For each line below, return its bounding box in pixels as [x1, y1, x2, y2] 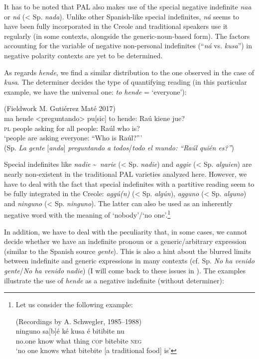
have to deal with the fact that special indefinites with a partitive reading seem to [4, 178, 255, 189]
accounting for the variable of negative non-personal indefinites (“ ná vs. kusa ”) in [4, 40, 253, 51]
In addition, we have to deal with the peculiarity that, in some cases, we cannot [4, 226, 248, 237]
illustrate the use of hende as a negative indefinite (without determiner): [4, 275, 224, 285]
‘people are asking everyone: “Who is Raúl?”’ [4, 132, 142, 143]
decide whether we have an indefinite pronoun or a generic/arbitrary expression [4, 236, 247, 246]
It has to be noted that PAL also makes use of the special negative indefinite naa [4, 1, 252, 11]
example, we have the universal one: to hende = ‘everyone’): [4, 86, 187, 97]
